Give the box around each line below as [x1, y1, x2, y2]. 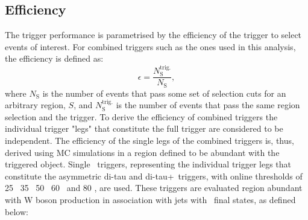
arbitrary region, [5, 99, 66, 111]
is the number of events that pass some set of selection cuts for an [42, 86, 286, 99]
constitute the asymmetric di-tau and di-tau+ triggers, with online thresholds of [5, 169, 303, 182]
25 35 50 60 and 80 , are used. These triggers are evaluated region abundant [5, 181, 303, 194]
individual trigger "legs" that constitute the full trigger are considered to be [5, 122, 283, 135]
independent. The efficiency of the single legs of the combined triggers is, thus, [5, 134, 294, 147]
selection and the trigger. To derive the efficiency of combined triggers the [5, 110, 278, 123]
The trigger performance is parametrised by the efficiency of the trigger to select [5, 28, 302, 41]
